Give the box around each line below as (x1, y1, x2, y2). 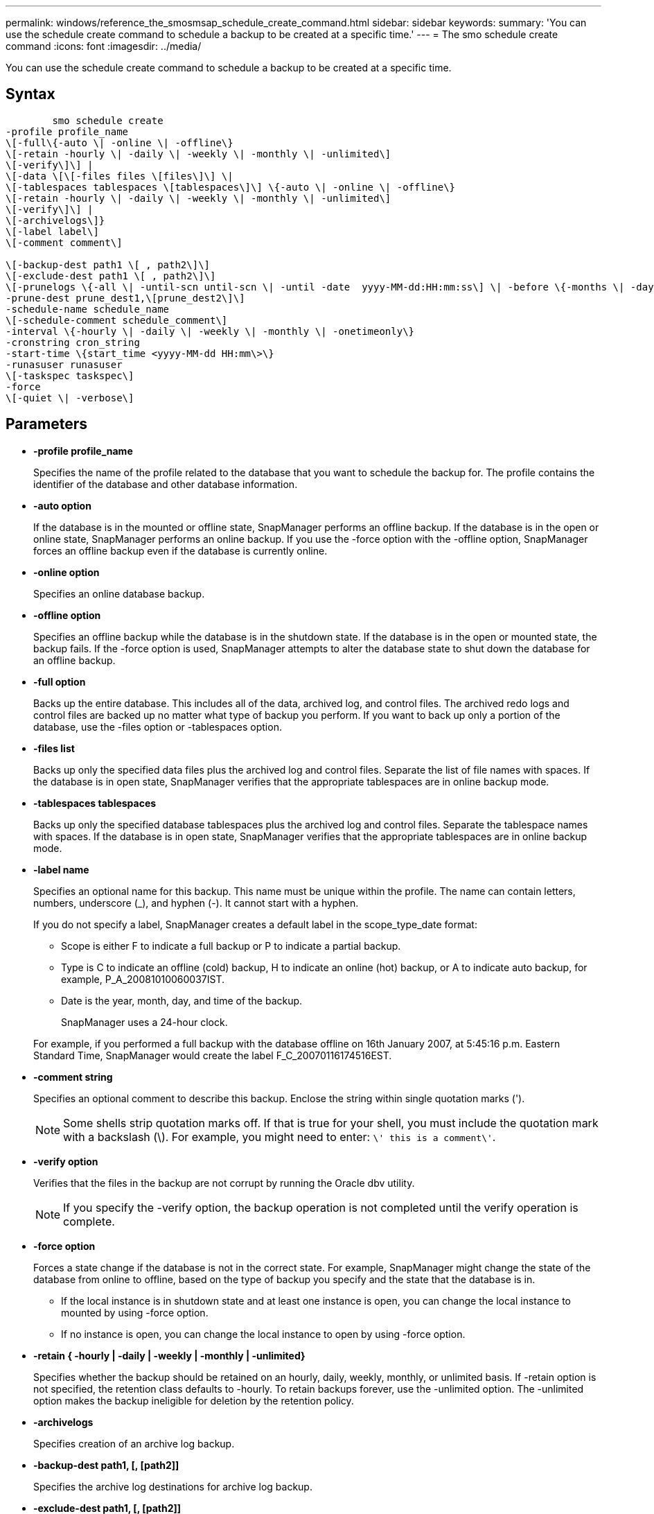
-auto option (33, 499, 91, 512)
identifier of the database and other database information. (33, 478, 298, 490)
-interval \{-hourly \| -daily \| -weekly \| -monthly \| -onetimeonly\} (6, 325, 415, 337)
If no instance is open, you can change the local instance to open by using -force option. (61, 1328, 466, 1340)
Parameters (6, 415, 87, 433)
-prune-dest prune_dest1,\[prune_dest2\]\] (6, 292, 245, 304)
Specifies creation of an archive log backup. (33, 1437, 235, 1450)
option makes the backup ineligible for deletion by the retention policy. (33, 1394, 354, 1407)
